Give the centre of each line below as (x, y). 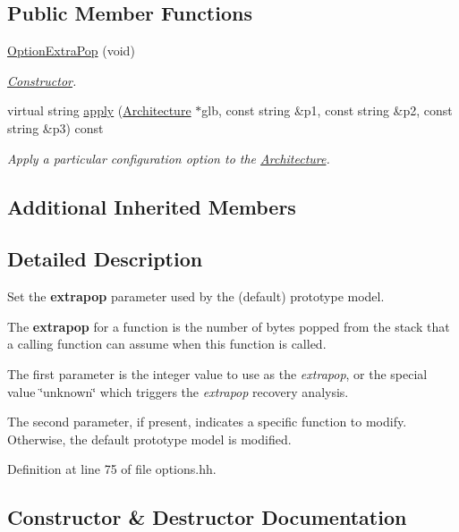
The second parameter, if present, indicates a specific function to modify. (207, 422)
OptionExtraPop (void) (71, 51)
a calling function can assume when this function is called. (167, 344)
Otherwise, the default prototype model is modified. (149, 439)
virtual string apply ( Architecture (99, 110)
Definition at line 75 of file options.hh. (112, 469)
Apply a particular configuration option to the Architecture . (169, 158)
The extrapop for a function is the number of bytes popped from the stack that (229, 326)
